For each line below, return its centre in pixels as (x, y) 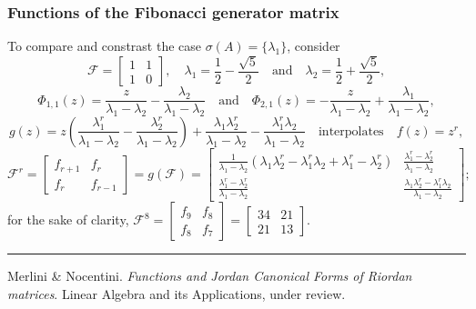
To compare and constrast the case (104, 46)
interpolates (351, 131)
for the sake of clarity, (68, 219)
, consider (314, 46)
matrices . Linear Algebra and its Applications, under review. (177, 293)
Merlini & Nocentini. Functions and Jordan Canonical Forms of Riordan (210, 276)
